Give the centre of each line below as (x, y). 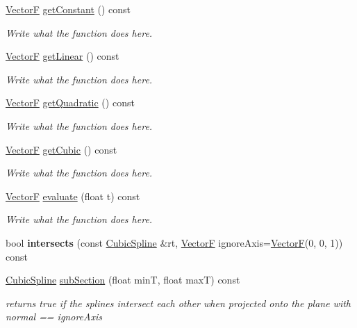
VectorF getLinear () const (63, 56)
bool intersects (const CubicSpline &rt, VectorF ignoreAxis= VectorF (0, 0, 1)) (174, 242)
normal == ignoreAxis (54, 317)
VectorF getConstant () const (68, 9)
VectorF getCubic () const (61, 149)
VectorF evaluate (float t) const (73, 196)
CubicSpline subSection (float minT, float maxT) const (123, 280)
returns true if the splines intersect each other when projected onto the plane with (178, 303)
